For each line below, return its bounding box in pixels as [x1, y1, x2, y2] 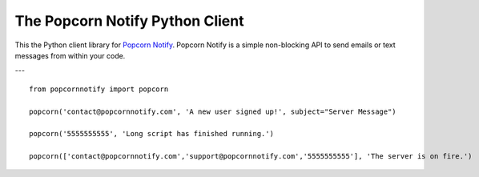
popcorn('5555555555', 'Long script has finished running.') [29, 129, 274, 139]
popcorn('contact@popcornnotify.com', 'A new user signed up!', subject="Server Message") [29, 107, 396, 116]
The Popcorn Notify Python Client [14, 12, 244, 30]
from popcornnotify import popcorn [29, 84, 169, 94]
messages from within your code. [14, 50, 126, 60]
